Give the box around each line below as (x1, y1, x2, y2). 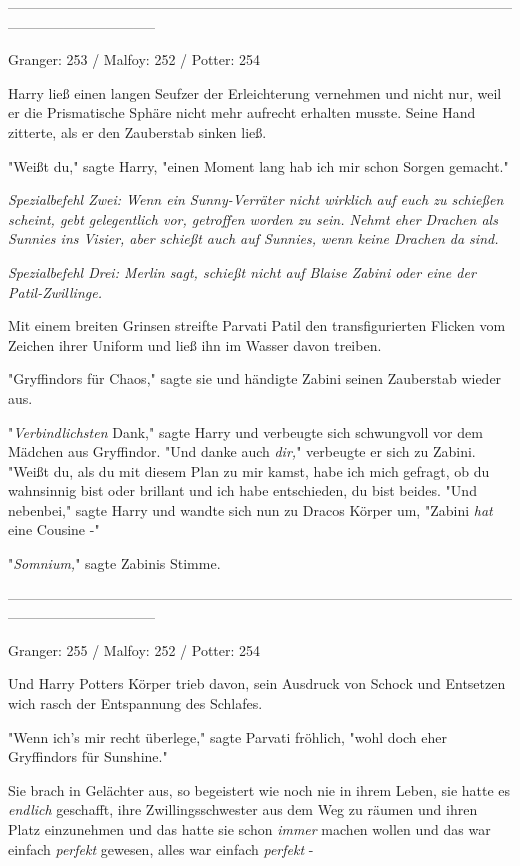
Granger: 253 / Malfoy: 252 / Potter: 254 (8, 49, 261, 70)
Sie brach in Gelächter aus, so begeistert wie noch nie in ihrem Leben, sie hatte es (8, 779, 511, 800)
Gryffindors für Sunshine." (8, 746, 168, 767)
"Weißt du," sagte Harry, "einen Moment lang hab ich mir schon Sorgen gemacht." (8, 155, 509, 176)
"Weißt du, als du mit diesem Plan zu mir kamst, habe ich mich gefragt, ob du (8, 460, 490, 481)
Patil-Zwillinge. (8, 281, 102, 302)
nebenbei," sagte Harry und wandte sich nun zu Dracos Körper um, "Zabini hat (8, 499, 493, 520)
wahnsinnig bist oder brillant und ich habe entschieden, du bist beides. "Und (8, 480, 477, 501)
